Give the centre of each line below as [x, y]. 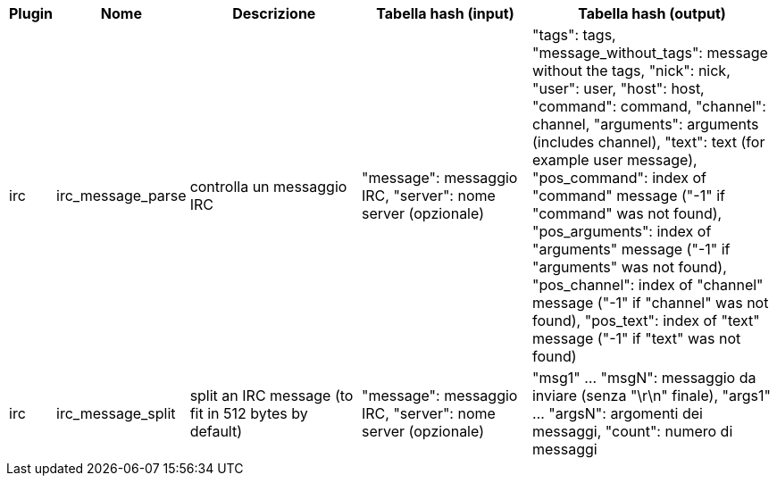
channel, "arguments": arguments [645, 124]
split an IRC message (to [272, 396]
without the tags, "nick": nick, [631, 71]
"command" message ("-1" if [628, 196]
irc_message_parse [121, 196]
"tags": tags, [574, 35]
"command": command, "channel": [649, 106]
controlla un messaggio [268, 187]
